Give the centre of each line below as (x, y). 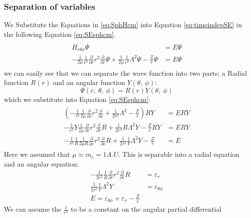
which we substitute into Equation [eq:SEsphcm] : (77, 99)
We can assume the (33, 209)
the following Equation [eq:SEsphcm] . (60, 34)
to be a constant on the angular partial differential (146, 209)
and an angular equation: (41, 163)
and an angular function (89, 82)
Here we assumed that (37, 154)
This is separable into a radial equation (181, 154)
